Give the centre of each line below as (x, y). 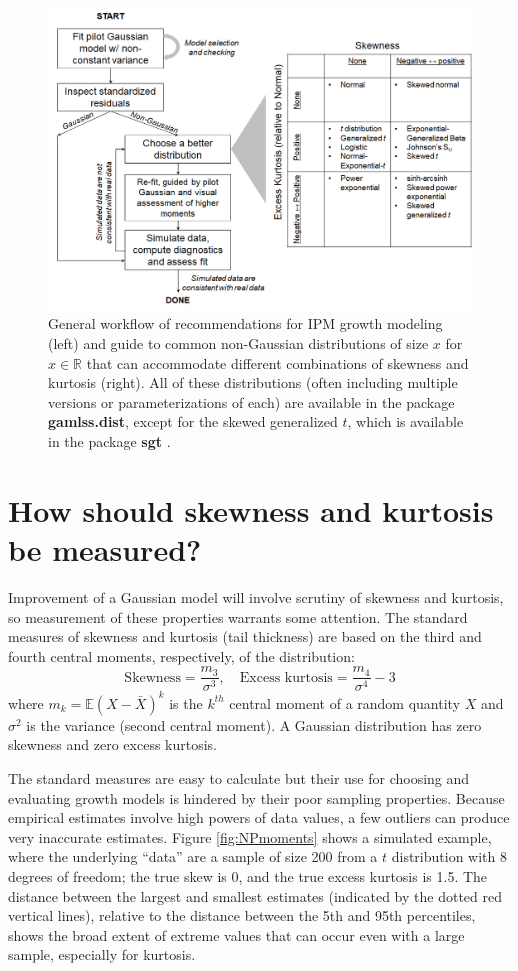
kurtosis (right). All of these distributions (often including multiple (253, 382)
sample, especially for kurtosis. (102, 954)
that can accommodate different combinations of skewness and (277, 362)
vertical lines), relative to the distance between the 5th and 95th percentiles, (242, 915)
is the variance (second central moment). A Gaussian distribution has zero (254, 724)
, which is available (405, 421)
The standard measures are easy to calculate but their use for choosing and (239, 778)
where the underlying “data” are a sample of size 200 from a (193, 856)
